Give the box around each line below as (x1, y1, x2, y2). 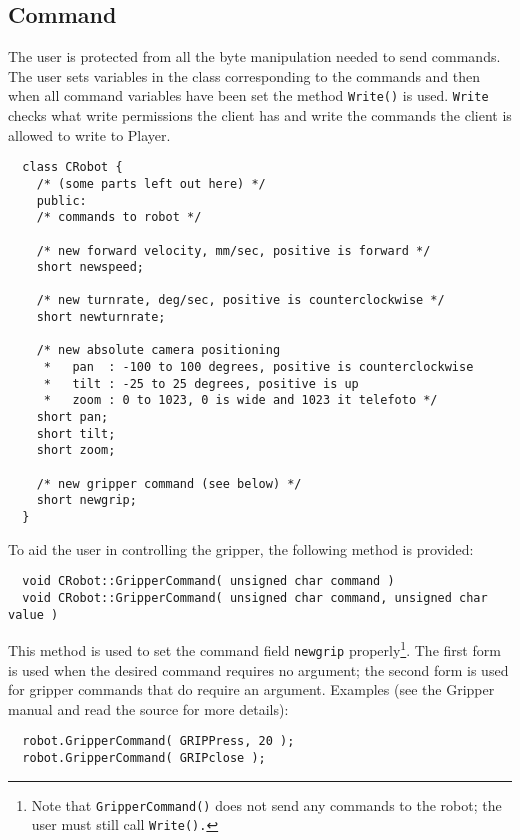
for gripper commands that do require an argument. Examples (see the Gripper (8, 679, 495, 700)
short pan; (36, 410, 109, 425)
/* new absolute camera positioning (36, 343, 281, 358)
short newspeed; (36, 260, 145, 275)
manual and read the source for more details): (8, 698, 289, 719)
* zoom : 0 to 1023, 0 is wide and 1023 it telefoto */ (43, 393, 438, 408)
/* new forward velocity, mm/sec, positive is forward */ (36, 243, 431, 258)
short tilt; (36, 426, 116, 441)
